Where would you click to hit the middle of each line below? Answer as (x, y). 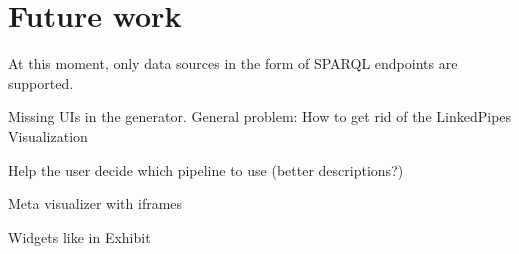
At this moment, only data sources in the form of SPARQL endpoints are (233, 63)
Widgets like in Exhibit (79, 236)
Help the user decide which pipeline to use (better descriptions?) (206, 169)
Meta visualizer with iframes (95, 203)
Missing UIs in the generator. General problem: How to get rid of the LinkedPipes (260, 116)
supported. (41, 82)
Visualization (48, 135)
